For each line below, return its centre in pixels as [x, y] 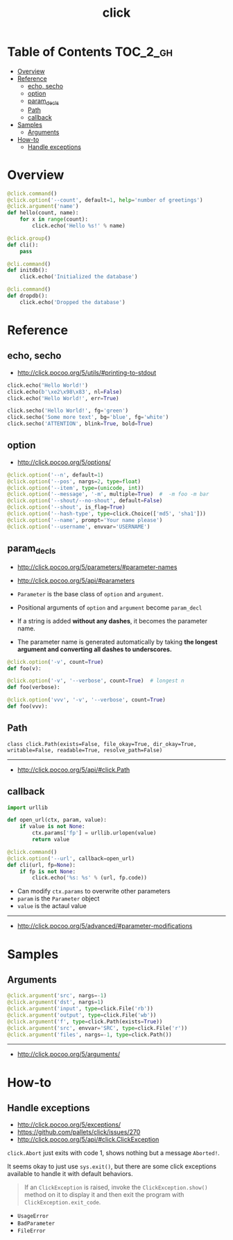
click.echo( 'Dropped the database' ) [73, 302]
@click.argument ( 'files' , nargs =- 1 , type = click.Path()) [89, 1035]
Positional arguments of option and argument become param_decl [110, 607]
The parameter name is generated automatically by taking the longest [117, 642]
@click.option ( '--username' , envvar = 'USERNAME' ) [79, 527]
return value [51, 840]
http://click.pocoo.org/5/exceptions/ [69, 1124]
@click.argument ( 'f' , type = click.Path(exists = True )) [85, 1022]
